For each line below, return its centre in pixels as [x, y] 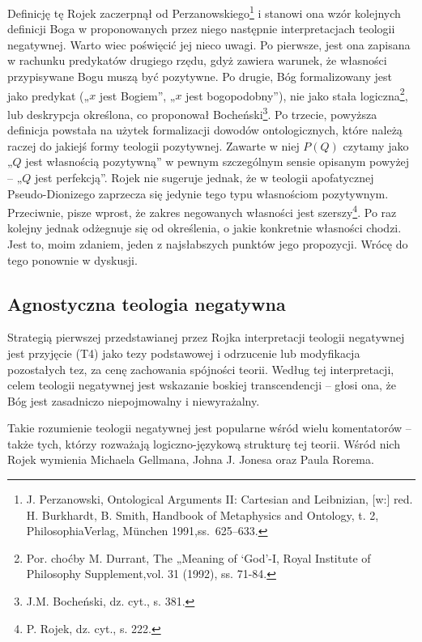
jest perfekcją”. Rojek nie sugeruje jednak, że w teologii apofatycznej [205, 177]
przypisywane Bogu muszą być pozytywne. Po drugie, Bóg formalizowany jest [200, 77]
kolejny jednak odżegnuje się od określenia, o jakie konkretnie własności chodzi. [205, 228]
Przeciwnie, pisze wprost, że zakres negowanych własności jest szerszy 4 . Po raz [202, 211]
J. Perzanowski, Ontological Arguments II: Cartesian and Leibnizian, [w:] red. [220, 499]
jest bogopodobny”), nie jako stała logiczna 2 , [297, 94]
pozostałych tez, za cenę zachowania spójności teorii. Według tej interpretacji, [201, 369]
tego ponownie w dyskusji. [72, 259]
